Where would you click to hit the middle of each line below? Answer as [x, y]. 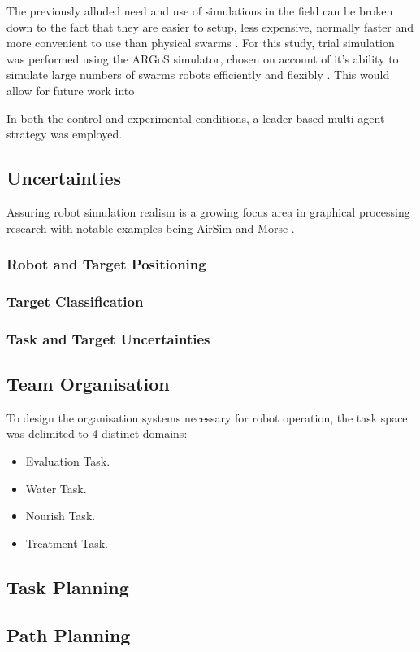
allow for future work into [71, 90]
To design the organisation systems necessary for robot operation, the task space [207, 417]
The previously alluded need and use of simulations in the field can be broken [200, 11]
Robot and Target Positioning [106, 264]
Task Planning [68, 586]
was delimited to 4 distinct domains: [97, 433]
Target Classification [75, 301]
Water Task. [56, 488]
